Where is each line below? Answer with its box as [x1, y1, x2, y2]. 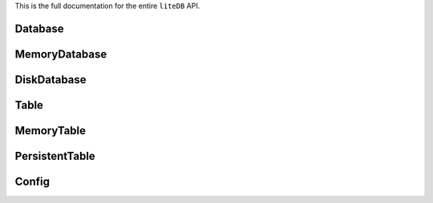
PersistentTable [14, 149, 95, 163]
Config [14, 174, 50, 188]
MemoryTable [14, 124, 87, 137]
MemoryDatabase [14, 47, 107, 61]
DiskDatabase [14, 73, 87, 86]
